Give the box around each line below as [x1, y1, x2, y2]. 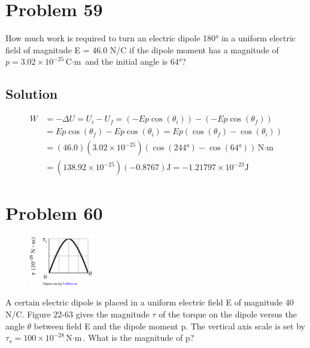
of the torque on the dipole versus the [159, 308, 297, 320]
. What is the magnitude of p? [83, 331, 194, 344]
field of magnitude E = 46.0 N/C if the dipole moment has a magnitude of [5, 43, 279, 56]
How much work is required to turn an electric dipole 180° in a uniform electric [5, 32, 296, 44]
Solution [5, 84, 58, 103]
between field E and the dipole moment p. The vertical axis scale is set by [34, 319, 305, 332]
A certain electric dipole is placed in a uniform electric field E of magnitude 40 [5, 296, 294, 308]
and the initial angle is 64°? [85, 55, 186, 68]
